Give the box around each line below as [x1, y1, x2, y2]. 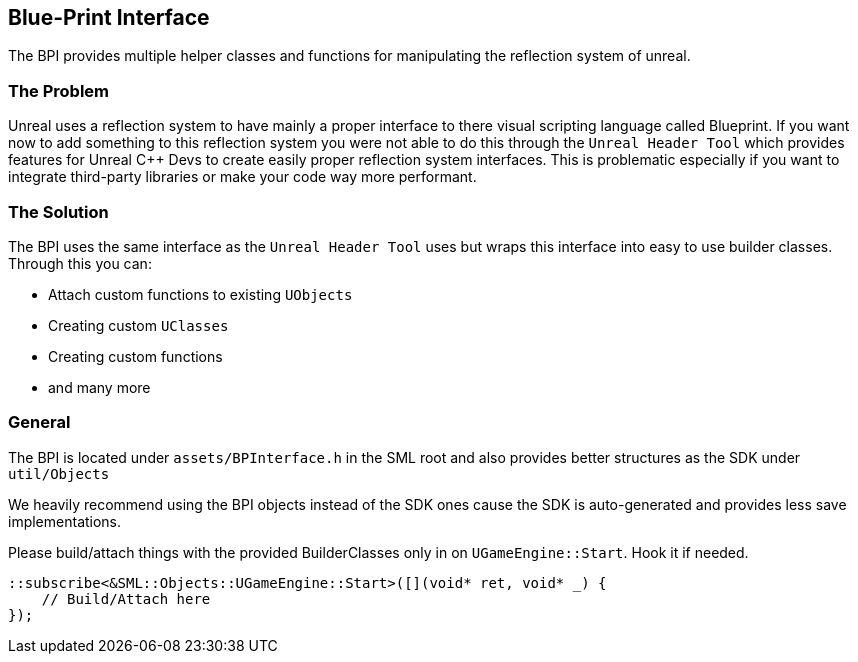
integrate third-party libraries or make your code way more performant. [8, 168, 477, 186]
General [8, 412, 71, 433]
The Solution [8, 201, 109, 222]
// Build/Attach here [41, 590, 211, 607]
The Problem [8, 80, 110, 101]
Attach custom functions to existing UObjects [48, 285, 353, 303]
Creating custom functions [48, 347, 223, 365]
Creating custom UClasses [48, 316, 229, 334]
